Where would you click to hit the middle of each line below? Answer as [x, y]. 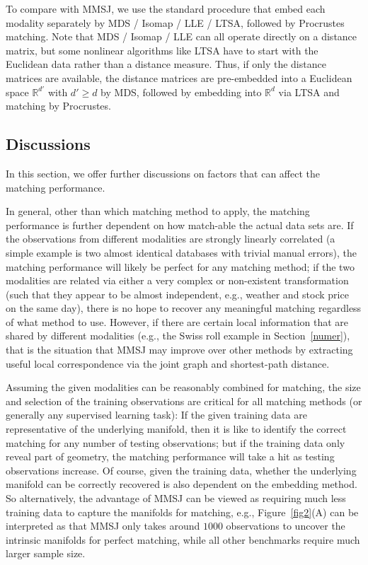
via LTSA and [309, 92]
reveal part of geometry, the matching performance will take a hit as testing [170, 456]
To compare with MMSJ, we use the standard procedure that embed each [166, 8]
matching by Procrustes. [58, 106]
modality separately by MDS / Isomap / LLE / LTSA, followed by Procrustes [175, 22]
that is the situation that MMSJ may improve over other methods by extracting [179, 350]
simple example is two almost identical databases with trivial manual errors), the [182, 252]
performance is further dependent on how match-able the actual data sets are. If [180, 225]
